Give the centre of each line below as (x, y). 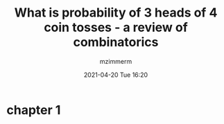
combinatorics (116, 42)
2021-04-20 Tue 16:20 (116, 75)
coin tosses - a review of (116, 27)
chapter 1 (34, 110)
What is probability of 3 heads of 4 (116, 13)
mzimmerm (116, 61)
